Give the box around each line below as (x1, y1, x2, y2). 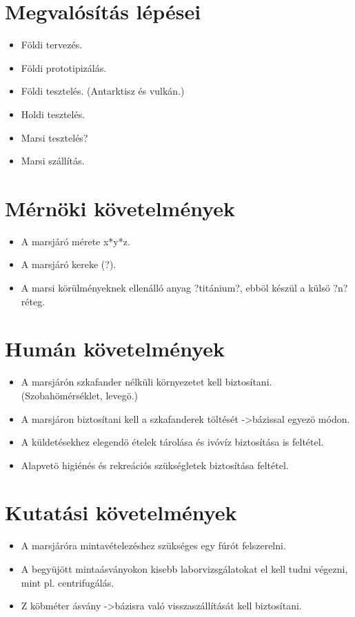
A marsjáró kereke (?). (21, 257, 116, 272)
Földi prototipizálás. (21, 60, 107, 75)
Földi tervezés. (21, 37, 83, 52)
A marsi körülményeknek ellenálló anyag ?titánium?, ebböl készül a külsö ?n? (21, 281, 348, 294)
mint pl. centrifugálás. (21, 575, 114, 589)
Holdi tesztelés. (21, 106, 85, 121)
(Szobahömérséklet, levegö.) (21, 388, 139, 402)
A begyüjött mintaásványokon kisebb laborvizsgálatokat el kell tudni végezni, (21, 562, 348, 576)
